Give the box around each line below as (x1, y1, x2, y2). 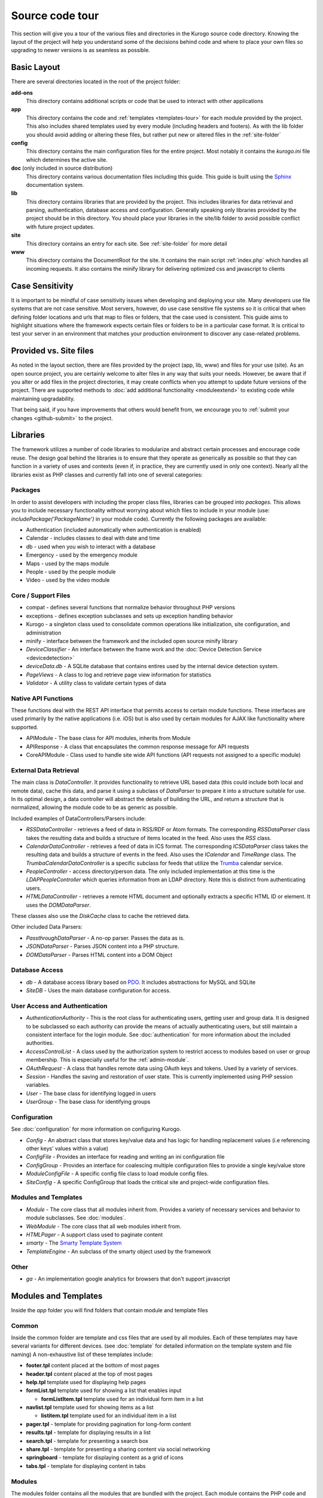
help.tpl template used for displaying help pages (26, 1378, 147, 1385)
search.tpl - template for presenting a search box (26, 1437, 149, 1444)
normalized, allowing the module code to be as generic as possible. (11, 804, 178, 811)
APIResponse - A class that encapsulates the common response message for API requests (26, 743, 249, 750)
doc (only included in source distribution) (11, 165, 113, 172)
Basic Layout (11, 62, 60, 73)
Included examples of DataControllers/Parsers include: (11, 815, 146, 822)
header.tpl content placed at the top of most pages (26, 1370, 153, 1378)
